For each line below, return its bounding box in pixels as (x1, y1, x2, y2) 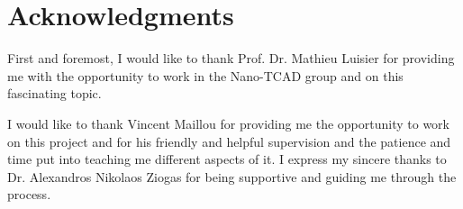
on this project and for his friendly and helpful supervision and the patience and (7, 132, 451, 150)
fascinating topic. (7, 84, 102, 103)
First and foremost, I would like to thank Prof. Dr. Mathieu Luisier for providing (7, 49, 455, 68)
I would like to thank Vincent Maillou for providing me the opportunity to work (7, 114, 449, 132)
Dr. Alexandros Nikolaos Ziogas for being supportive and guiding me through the (7, 167, 457, 186)
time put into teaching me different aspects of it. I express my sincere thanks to (7, 150, 447, 168)
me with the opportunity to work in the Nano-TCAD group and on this (7, 66, 404, 85)
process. (7, 185, 51, 204)
